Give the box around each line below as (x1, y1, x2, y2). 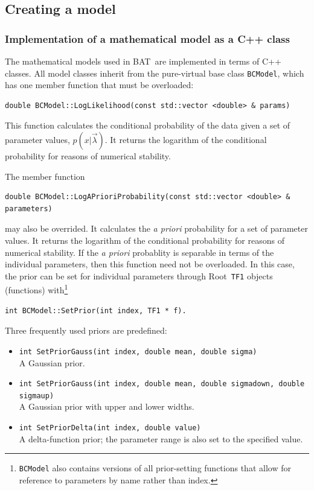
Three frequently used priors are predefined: (5, 324, 167, 337)
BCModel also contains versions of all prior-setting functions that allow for (19, 462, 291, 474)
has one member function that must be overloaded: (5, 78, 194, 91)
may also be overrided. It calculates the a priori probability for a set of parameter (5, 222, 308, 235)
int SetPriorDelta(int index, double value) (19, 424, 201, 433)
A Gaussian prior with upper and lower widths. (19, 400, 194, 413)
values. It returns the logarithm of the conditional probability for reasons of (5, 234, 284, 246)
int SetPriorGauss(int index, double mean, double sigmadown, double (19, 380, 305, 389)
